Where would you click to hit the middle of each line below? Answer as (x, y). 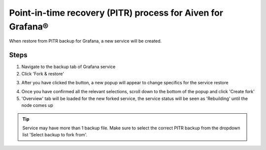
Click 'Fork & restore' (43, 74)
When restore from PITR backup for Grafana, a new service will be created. (85, 41)
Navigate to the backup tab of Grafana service (68, 67)
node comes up (37, 105)
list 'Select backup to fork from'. (55, 135)
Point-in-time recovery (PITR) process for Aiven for (116, 13)
